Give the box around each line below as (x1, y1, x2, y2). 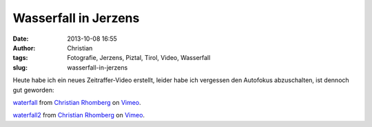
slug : (12, 63, 28, 72)
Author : (12, 43, 36, 52)
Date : (12, 35, 29, 43)
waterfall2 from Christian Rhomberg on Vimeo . (12, 111, 145, 119)
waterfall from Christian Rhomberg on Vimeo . (12, 98, 141, 106)
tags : (12, 54, 28, 62)
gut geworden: (12, 86, 54, 94)
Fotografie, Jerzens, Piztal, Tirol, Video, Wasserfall (67, 54, 211, 62)
